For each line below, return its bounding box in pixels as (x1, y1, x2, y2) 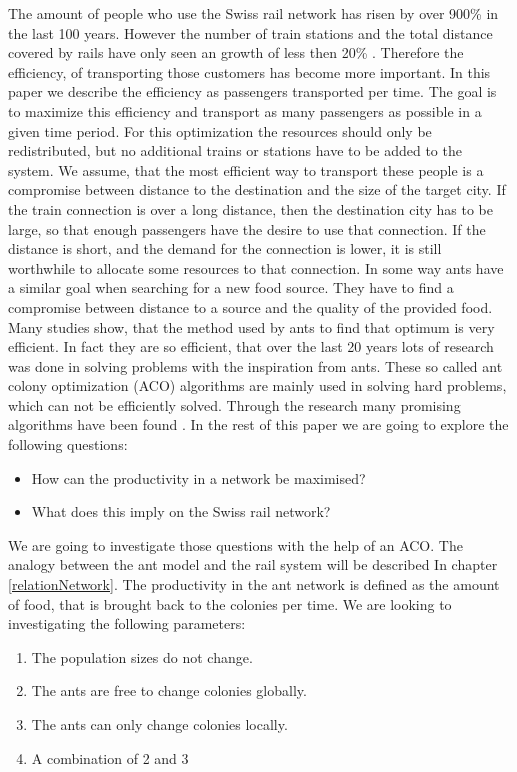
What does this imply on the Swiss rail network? (31, 501, 331, 522)
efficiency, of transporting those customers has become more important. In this (8, 61, 491, 82)
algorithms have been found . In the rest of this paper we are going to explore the (8, 414, 509, 435)
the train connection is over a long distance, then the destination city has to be (8, 198, 493, 219)
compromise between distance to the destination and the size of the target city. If (8, 179, 506, 200)
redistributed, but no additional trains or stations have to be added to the (8, 140, 462, 161)
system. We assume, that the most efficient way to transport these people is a (8, 159, 484, 180)
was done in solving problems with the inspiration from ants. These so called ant (8, 355, 503, 376)
